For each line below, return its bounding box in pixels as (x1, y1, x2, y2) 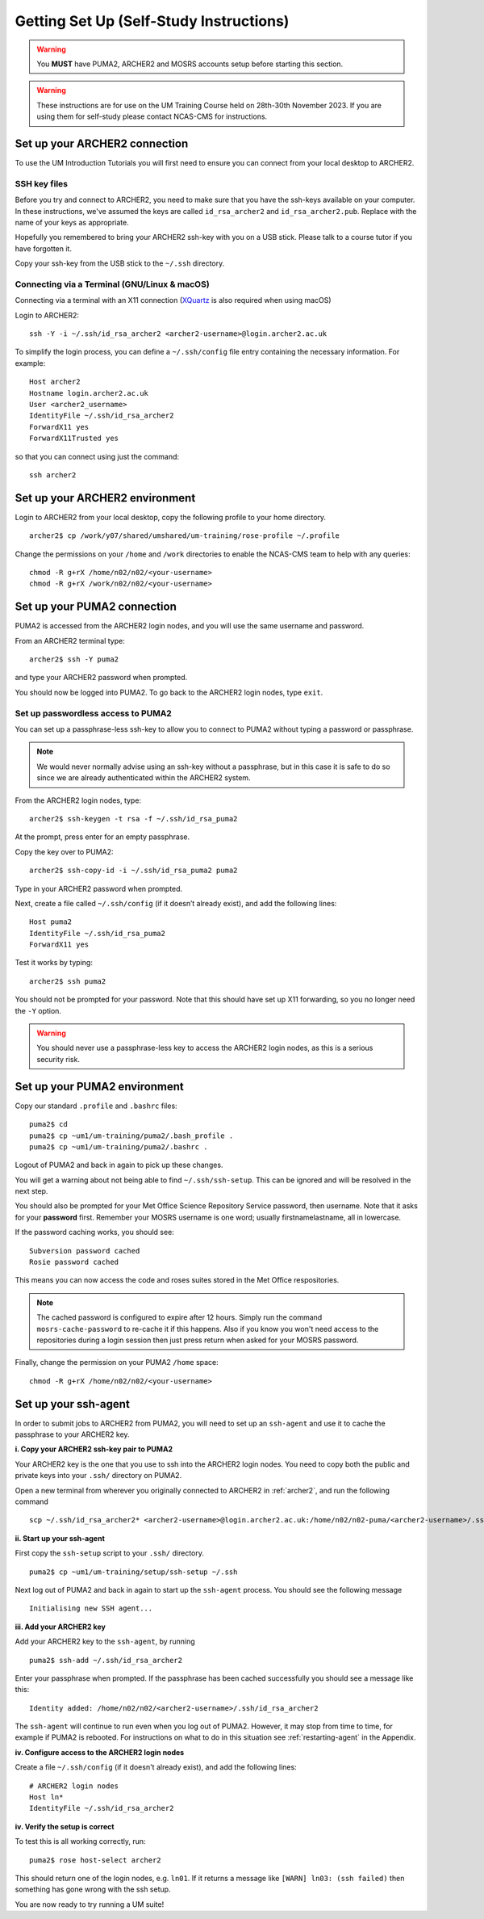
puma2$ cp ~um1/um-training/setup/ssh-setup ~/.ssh (29, 1567, 238, 1577)
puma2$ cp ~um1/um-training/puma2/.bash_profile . (29, 1131, 234, 1140)
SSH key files (15, 178, 69, 189)
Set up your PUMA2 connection (15, 600, 177, 614)
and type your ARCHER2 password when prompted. (15, 673, 188, 682)
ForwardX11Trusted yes (29, 434, 119, 443)
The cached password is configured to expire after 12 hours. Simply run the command (36, 1312, 323, 1322)
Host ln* (29, 1793, 64, 1802)
